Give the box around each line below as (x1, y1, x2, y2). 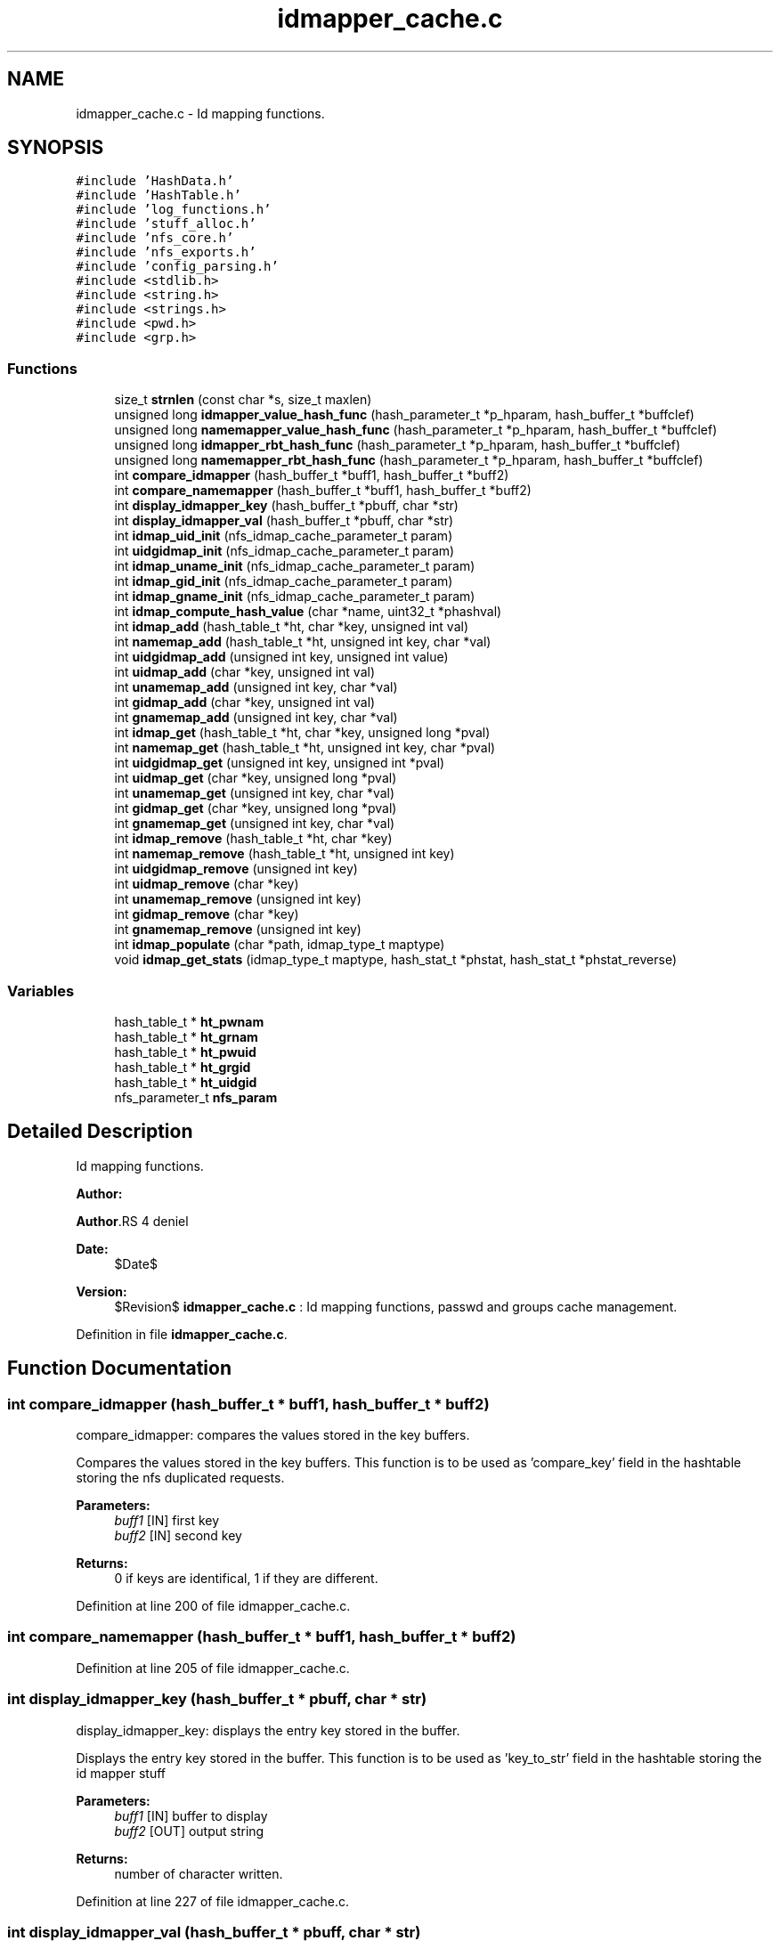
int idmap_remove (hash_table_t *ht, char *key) (114, 831, 393, 847)
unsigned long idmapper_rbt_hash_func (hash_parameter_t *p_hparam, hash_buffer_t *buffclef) (114, 437, 681, 453)
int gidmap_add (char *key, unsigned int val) (114, 694, 376, 711)
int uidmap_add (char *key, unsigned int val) (114, 664, 376, 680)
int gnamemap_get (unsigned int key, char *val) (114, 816, 395, 832)
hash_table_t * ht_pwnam (114, 1013, 264, 1029)
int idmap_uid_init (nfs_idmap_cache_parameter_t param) (114, 528, 453, 544)
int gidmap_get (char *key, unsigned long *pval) (114, 800, 397, 816)
